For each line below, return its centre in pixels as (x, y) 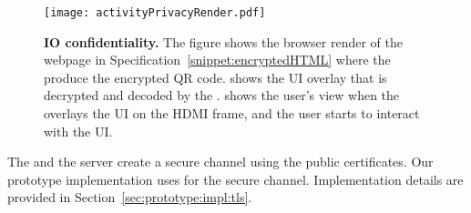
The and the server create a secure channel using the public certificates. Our (220, 162)
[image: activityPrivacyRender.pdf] (155, 13)
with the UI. (78, 131)
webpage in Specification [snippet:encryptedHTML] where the (217, 60)
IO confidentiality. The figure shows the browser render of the (223, 41)
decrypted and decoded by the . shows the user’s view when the (222, 95)
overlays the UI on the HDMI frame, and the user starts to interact (232, 113)
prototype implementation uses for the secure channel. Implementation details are (235, 179)
